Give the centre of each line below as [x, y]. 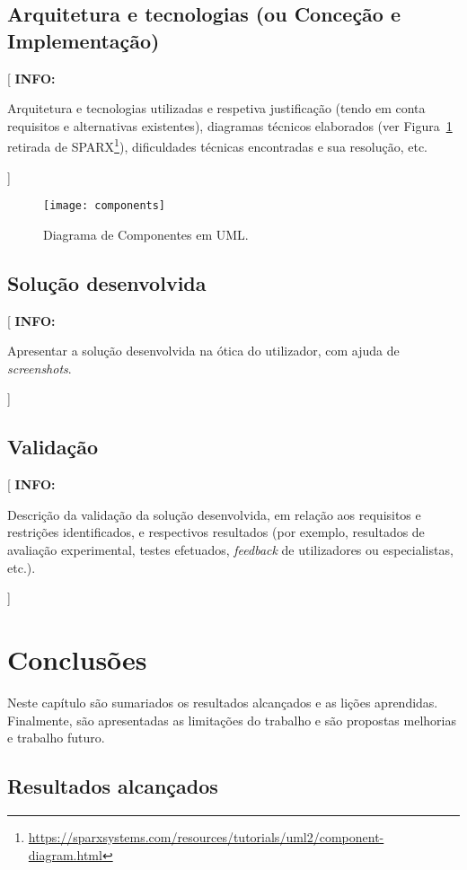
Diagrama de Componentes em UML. [146, 234]
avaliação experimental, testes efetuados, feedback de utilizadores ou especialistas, [230, 550]
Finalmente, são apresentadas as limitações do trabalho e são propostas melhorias [232, 720]
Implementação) [84, 40]
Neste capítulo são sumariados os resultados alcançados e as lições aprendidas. [223, 702]
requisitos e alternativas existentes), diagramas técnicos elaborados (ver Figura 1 [230, 125]
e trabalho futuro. [56, 738]
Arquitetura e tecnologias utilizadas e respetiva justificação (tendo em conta [216, 108]
